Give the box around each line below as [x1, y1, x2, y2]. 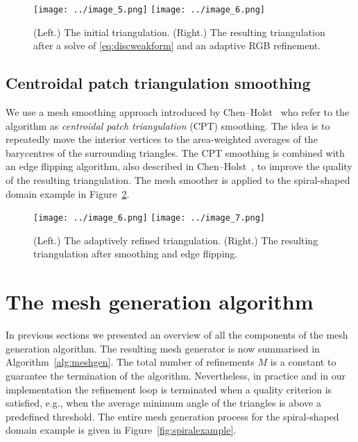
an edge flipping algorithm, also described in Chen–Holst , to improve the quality [6, 159, 352, 173]
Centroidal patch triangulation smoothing [6, 72, 311, 94]
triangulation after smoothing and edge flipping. [33, 246, 238, 261]
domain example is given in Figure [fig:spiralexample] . [6, 423, 237, 437]
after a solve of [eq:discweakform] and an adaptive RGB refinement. [33, 38, 321, 53]
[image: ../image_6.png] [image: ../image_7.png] [33, 213, 265, 223]
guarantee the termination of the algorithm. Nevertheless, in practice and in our [6, 368, 346, 382]
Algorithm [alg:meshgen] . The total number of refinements [6, 355, 255, 369]
